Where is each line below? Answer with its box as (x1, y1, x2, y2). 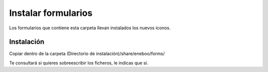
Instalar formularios (9, 7, 93, 18)
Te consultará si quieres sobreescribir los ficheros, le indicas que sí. (9, 60, 148, 66)
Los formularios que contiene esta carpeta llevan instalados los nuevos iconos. (9, 25, 171, 31)
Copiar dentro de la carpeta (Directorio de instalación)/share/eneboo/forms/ (9, 51, 165, 57)
